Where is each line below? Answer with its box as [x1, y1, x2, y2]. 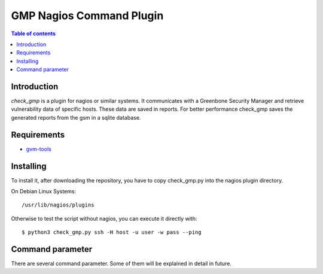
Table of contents [11, 30, 56, 37]
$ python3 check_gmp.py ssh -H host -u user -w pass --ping [22, 229, 202, 236]
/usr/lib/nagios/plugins [22, 202, 95, 209]
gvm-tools [26, 145, 52, 153]
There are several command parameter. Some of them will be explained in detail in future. [11, 260, 231, 267]
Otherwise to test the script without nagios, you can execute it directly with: [11, 215, 197, 222]
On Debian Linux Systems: [11, 188, 77, 194]
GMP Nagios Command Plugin [11, 9, 164, 22]
